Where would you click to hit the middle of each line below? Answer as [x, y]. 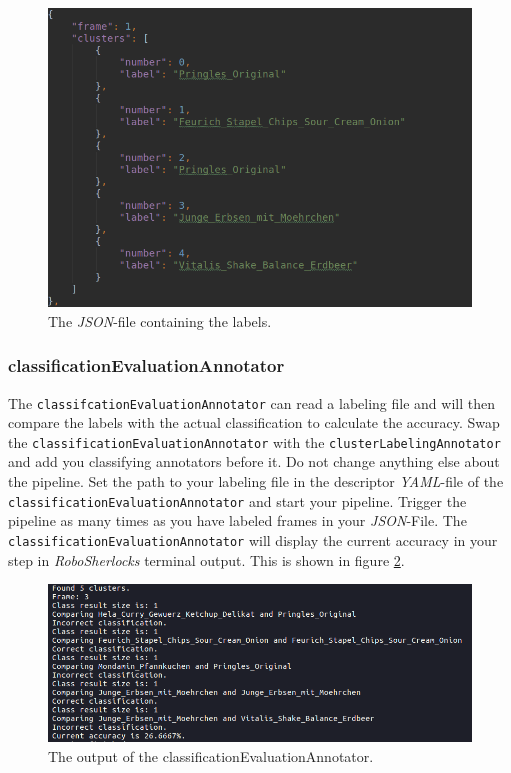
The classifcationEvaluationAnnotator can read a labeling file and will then [251, 402]
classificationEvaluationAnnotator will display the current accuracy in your [253, 539]
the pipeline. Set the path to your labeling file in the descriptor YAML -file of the [256, 481]
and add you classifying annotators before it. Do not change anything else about [254, 461]
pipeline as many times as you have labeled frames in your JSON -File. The [237, 520]
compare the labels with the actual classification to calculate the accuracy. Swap [254, 422]
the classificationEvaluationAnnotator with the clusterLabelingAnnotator [254, 441]
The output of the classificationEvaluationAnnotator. [211, 755]
